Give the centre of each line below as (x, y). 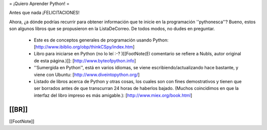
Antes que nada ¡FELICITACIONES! (44, 13)
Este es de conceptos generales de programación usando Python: (101, 40)
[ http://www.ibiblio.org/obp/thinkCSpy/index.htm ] (84, 46)
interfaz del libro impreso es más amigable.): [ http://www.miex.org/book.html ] (113, 95)
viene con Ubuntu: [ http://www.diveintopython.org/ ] (87, 75)
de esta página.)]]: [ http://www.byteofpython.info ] (85, 61)
